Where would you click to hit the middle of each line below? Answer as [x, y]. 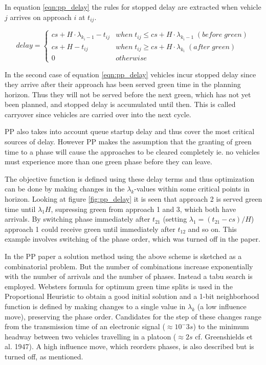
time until [20, 209]
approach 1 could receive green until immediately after [90, 229]
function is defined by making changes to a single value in [95, 306]
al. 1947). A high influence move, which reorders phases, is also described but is [129, 346]
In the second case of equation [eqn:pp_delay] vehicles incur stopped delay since [130, 74]
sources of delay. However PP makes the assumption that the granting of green [128, 142]
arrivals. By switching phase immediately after [77, 219]
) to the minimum [221, 326]
